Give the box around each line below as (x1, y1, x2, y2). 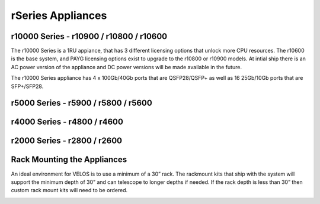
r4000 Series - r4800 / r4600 (11, 117, 124, 127)
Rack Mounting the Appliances (11, 154, 127, 165)
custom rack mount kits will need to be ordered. (11, 187, 128, 194)
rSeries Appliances (11, 9, 107, 22)
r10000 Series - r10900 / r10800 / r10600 (11, 31, 168, 41)
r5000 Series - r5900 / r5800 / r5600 (11, 98, 152, 108)
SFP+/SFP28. (11, 83, 44, 90)
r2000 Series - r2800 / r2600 (11, 136, 123, 146)
